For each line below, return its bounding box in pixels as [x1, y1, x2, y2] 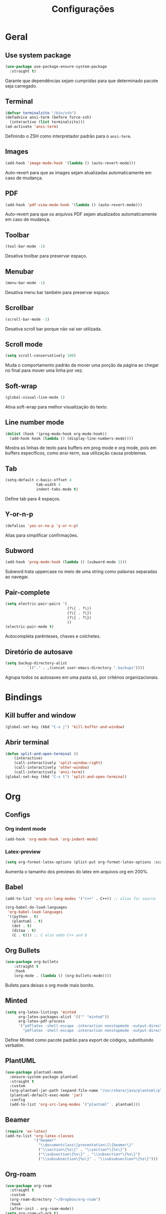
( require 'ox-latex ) [5, 1129, 48, 1134]
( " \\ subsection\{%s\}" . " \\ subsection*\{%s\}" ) [38, 1152, 140, 1157]
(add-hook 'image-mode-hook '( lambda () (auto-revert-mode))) [5, 160, 136, 165]
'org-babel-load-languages [7, 910, 63, 914]
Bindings [5, 692, 42, 703]
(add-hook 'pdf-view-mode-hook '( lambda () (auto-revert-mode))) [5, 202, 142, 207]
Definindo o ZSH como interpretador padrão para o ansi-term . [5, 133, 132, 139]
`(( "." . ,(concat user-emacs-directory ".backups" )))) [27, 665, 145, 670]
